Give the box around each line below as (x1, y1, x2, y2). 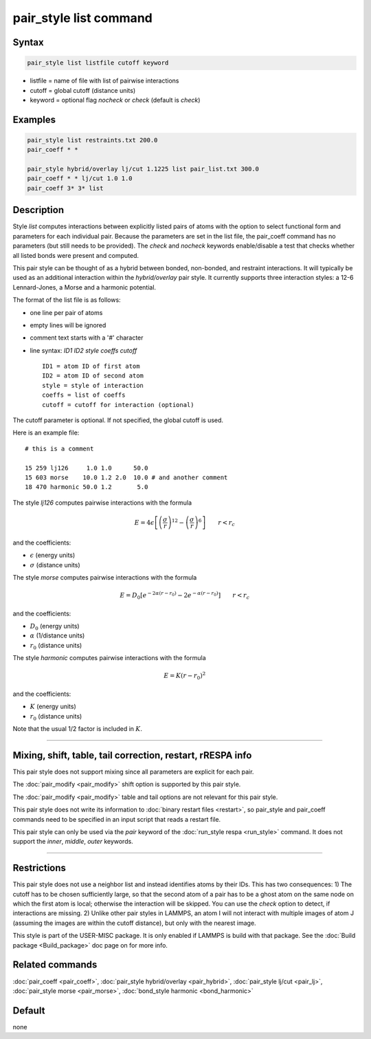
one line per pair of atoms (30, 308, 103, 316)
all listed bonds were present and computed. (12, 251, 139, 259)
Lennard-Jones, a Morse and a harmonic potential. (12, 283, 157, 292)
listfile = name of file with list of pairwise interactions (30, 76, 179, 85)
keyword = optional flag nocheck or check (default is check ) (30, 96, 201, 104)
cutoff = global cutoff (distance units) (30, 86, 136, 94)
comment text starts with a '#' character (30, 333, 144, 342)
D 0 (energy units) (30, 622, 80, 632)
